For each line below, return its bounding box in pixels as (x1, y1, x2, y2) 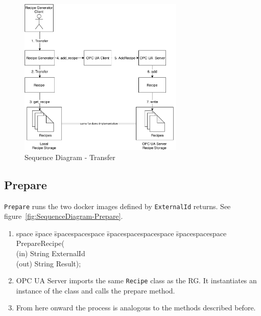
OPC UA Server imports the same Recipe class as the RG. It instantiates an (16, 275, 257, 286)
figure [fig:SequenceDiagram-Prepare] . (4, 211, 123, 221)
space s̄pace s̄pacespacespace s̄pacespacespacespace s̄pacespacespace (16, 228, 227, 238)
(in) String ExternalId (16, 247, 85, 258)
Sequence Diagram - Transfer (25, 151, 115, 162)
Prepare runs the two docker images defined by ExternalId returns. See (4, 200, 231, 211)
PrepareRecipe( (16, 238, 64, 249)
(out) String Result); (16, 258, 81, 268)
